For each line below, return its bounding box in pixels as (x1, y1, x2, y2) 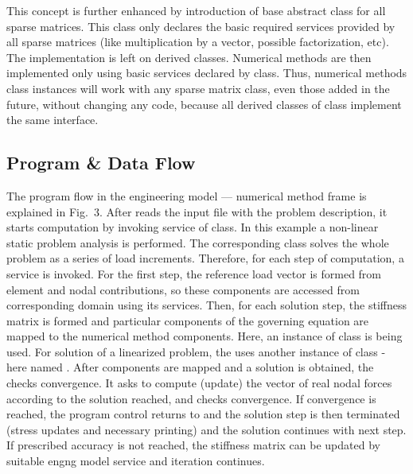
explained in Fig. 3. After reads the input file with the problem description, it (6, 203, 388, 220)
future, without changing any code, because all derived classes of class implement (6, 95, 402, 112)
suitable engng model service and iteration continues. (6, 453, 265, 469)
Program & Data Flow (6, 150, 196, 175)
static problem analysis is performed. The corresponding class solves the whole (6, 234, 389, 251)
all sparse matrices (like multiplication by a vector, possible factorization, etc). (6, 33, 389, 50)
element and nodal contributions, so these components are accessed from (6, 281, 360, 297)
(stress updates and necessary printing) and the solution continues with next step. (6, 421, 407, 437)
